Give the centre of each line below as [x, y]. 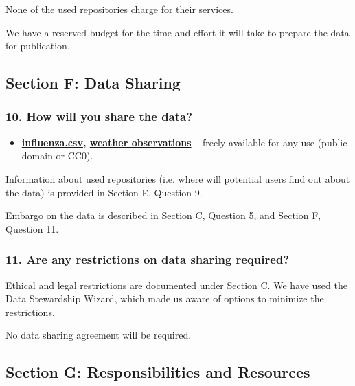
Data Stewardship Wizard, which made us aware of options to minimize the [165, 298]
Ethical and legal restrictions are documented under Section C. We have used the [176, 285]
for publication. [38, 46]
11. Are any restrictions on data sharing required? [148, 259]
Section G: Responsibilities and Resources [158, 372]
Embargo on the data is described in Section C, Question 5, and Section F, [163, 215]
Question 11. [32, 228]
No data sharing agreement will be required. [99, 335]
